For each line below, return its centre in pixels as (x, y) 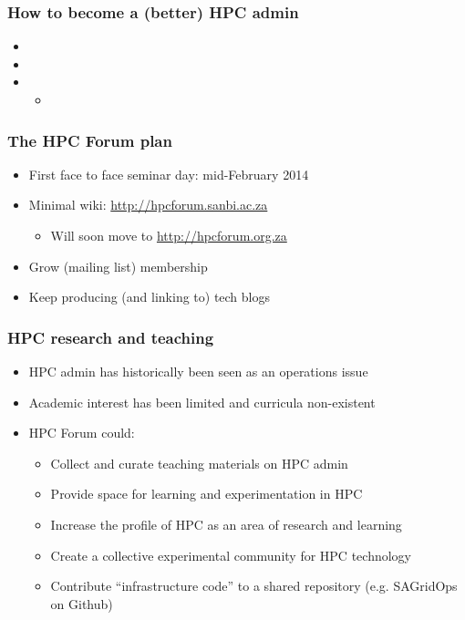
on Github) (82, 603)
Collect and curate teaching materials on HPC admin (199, 463)
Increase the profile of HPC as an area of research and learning (226, 524)
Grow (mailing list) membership (118, 266)
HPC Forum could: (82, 433)
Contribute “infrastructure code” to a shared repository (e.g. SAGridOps (254, 586)
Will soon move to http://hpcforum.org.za (169, 235)
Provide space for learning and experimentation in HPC (207, 494)
